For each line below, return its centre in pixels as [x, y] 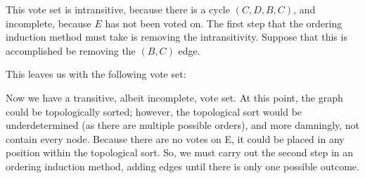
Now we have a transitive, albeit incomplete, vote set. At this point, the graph [174, 97]
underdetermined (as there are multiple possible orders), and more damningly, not [183, 125]
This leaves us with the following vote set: [96, 74]
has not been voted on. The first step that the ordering [224, 23]
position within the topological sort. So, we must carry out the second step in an [180, 152]
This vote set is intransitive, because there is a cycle [118, 9]
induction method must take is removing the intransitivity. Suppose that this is [177, 37]
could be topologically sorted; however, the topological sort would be [154, 111]
